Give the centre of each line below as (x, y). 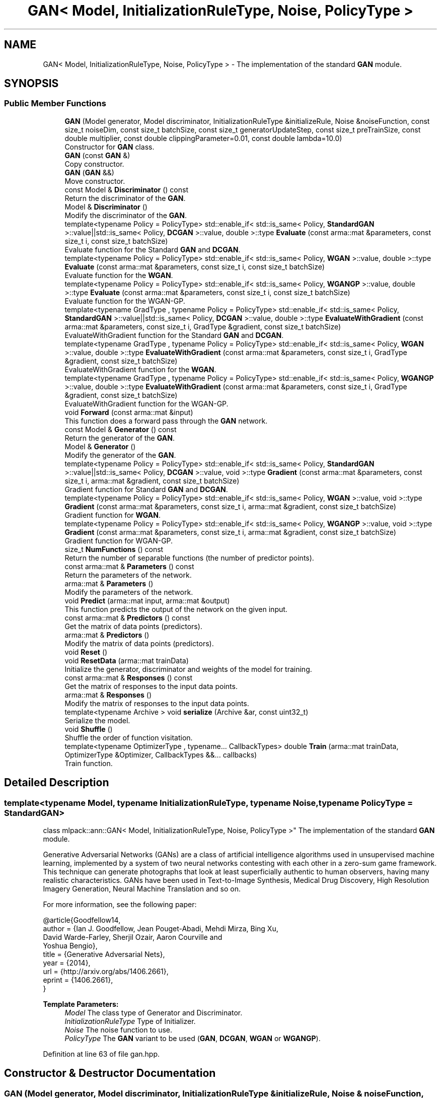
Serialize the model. (97, 720)
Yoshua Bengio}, (70, 946)
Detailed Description (57, 783)
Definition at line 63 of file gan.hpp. (101, 1054)
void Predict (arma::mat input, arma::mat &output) (147, 600)
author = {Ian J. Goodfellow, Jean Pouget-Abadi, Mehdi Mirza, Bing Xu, (161, 929)
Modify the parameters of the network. (129, 592)
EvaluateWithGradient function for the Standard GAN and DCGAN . (174, 335)
